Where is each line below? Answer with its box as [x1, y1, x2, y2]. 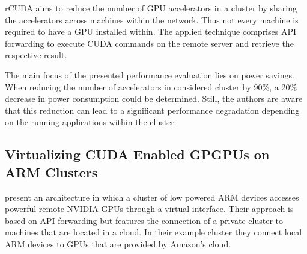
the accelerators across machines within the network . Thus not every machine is [5, 13, 299, 26]
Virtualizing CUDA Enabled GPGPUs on [5, 145, 270, 164]
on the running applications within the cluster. [5, 116, 177, 128]
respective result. [5, 49, 67, 61]
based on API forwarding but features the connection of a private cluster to [5, 214, 284, 226]
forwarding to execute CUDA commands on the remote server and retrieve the [5, 37, 294, 49]
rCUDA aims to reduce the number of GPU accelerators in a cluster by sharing [5, 2, 297, 14]
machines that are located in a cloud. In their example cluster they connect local [5, 226, 302, 238]
